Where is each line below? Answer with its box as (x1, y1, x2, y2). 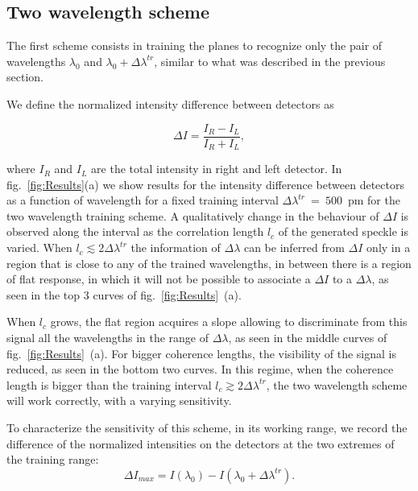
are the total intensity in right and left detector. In (91, 160, 342, 177)
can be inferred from (243, 239, 345, 256)
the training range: (6, 451, 99, 468)
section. (6, 68, 43, 85)
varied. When (6, 239, 72, 256)
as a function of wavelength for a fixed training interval (6, 192, 279, 208)
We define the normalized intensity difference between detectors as (6, 95, 334, 112)
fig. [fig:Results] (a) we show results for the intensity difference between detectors (6, 175, 404, 192)
